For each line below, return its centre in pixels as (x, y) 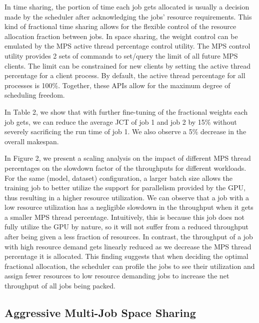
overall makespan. (32, 141)
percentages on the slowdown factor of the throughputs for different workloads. (125, 168)
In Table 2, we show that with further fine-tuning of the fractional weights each (126, 111)
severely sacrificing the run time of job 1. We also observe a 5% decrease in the (125, 131)
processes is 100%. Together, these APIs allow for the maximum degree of (117, 85)
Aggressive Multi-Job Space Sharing (100, 313)
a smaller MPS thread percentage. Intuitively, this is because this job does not (124, 217)
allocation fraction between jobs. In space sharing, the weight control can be (121, 36)
